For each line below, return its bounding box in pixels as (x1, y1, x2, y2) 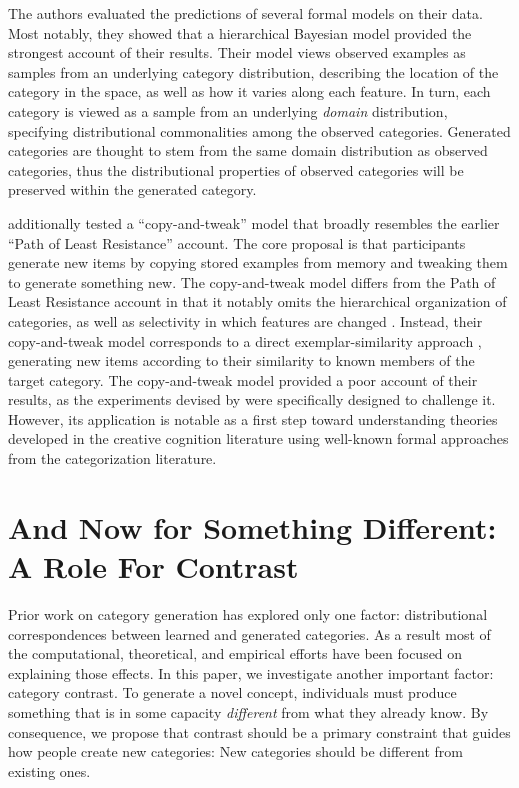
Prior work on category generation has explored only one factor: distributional (8, 603, 488, 624)
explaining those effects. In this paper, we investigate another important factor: (8, 662, 494, 683)
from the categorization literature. (8, 448, 217, 469)
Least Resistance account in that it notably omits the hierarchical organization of (8, 291, 507, 312)
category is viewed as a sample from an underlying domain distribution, (8, 100, 448, 121)
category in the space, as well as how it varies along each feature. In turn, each (8, 81, 491, 102)
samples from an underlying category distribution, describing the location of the (8, 61, 499, 82)
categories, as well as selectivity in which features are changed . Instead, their (8, 310, 483, 331)
